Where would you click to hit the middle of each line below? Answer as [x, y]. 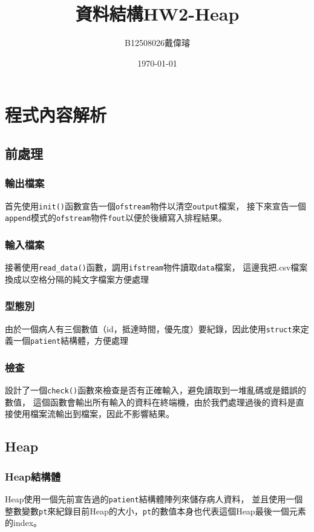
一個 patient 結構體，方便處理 [71, 340]
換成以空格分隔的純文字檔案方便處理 [77, 279]
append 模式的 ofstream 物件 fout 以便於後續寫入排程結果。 [116, 218]
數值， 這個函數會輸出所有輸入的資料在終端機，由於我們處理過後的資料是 [150, 402]
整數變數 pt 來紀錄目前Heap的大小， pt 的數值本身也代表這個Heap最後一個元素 [155, 511]
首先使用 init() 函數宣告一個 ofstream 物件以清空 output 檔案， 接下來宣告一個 [155, 205]
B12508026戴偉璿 [157, 43]
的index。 [24, 523]
